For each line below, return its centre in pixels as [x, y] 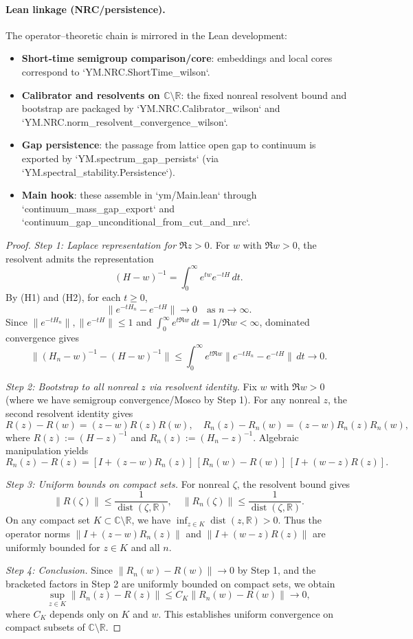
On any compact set [48, 520]
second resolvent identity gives [69, 413]
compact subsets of [45, 627]
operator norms [38, 533]
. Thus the [300, 520]
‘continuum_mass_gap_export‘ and [98, 208]
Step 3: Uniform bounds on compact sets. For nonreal [118, 483]
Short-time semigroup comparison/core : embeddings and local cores [177, 58]
